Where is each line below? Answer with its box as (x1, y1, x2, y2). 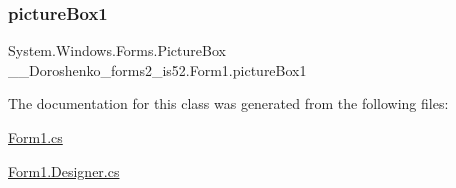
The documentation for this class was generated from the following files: (8, 93, 449, 114)
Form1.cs (8, 127, 63, 147)
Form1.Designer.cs (8, 160, 120, 181)
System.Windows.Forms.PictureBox (8, 40, 226, 61)
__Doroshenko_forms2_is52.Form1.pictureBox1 (8, 59, 307, 80)
